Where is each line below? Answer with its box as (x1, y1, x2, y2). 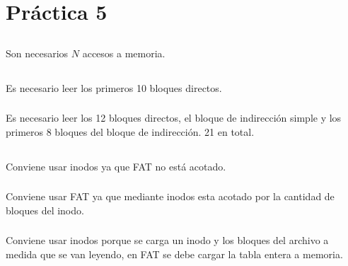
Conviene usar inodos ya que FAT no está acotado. (6, 158, 226, 173)
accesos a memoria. (82, 45, 166, 60)
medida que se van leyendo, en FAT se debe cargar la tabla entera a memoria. (6, 247, 343, 262)
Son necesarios (6, 45, 69, 60)
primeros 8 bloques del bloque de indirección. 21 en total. (6, 124, 255, 139)
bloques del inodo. (6, 202, 84, 217)
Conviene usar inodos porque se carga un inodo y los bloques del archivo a (6, 233, 329, 248)
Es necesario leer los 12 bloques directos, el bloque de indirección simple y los (6, 110, 342, 125)
